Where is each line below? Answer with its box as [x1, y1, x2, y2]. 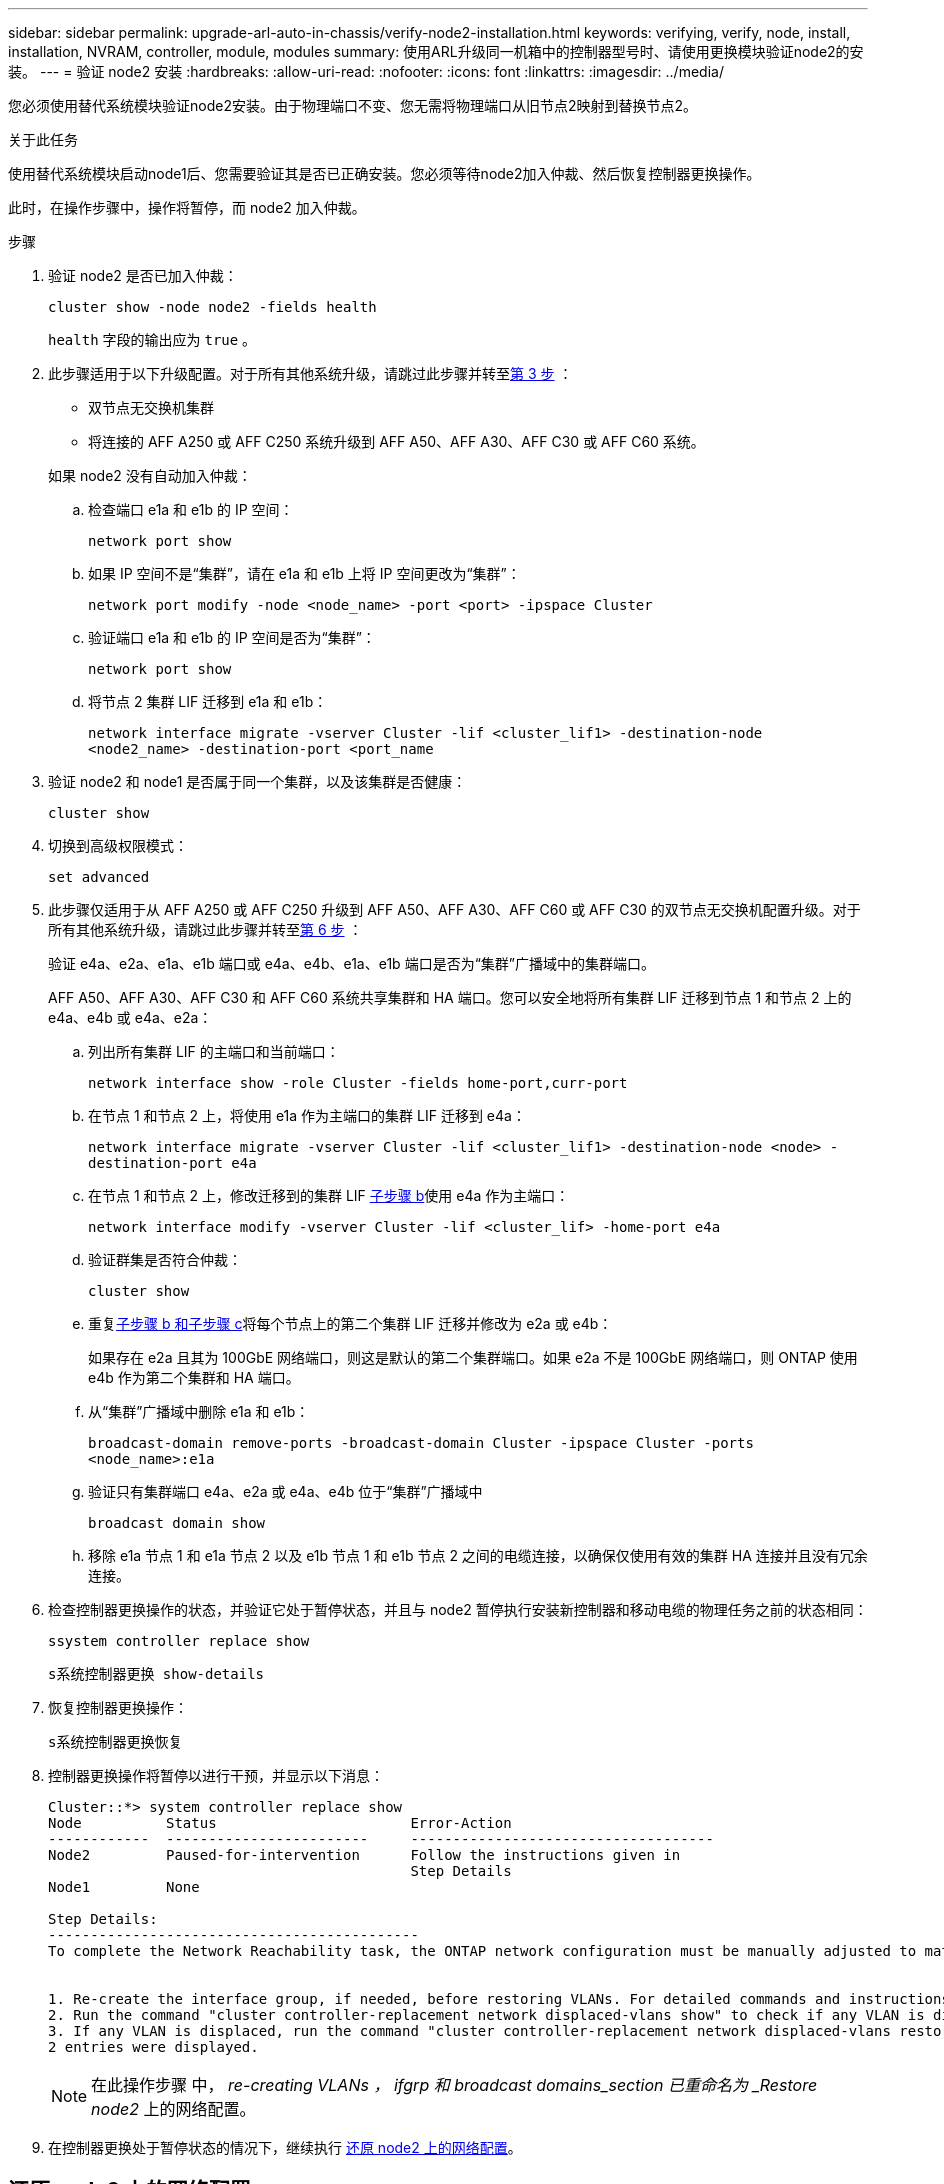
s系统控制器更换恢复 [48, 1734, 183, 1750]
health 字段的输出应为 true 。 [48, 331, 257, 348]
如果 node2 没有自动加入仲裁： [48, 467, 252, 484]
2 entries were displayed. [48, 2039, 259, 2055]
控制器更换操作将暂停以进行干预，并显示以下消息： [48, 1767, 384, 1784]
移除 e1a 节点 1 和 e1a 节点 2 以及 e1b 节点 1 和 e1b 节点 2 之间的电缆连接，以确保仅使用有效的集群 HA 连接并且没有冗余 [88, 1547, 868, 1564]
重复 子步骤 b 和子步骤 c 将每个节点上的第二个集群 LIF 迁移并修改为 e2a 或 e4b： [88, 1315, 613, 1332]
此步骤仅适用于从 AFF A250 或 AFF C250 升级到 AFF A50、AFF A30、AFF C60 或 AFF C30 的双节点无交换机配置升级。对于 [48, 901, 861, 918]
